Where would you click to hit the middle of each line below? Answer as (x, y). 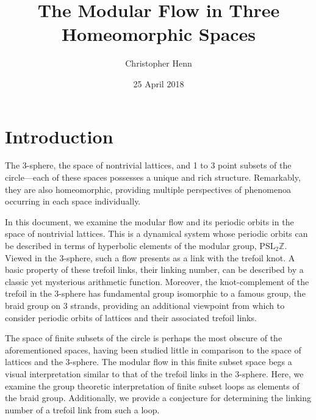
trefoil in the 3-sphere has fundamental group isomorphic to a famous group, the (155, 293)
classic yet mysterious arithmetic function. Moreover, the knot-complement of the (157, 281)
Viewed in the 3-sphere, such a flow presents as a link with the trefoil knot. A (150, 257)
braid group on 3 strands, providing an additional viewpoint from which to (145, 305)
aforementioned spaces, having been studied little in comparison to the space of (153, 349)
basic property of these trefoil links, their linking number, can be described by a (154, 270)
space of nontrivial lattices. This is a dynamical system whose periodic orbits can (156, 234)
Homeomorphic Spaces (159, 34)
